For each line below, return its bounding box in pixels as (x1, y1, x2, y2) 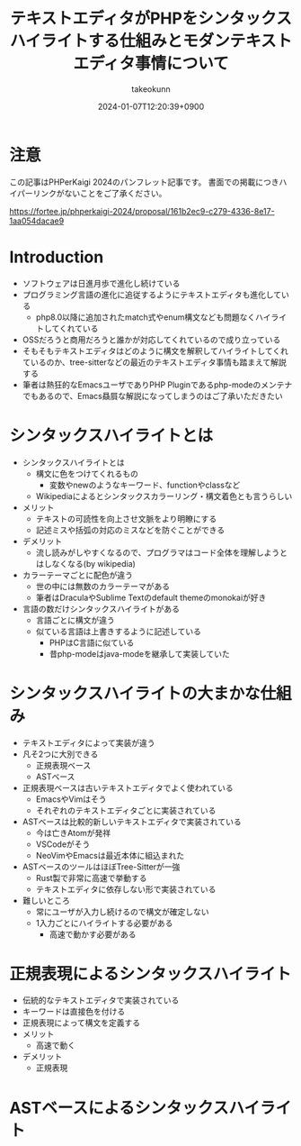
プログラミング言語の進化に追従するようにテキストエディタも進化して (22, 289, 281, 300)
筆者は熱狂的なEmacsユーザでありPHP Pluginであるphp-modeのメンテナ (22, 379, 293, 390)
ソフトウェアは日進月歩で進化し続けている (22, 277, 181, 288)
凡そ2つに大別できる (22, 749, 99, 759)
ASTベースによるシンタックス (9, 1097, 229, 1118)
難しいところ (22, 895, 70, 905)
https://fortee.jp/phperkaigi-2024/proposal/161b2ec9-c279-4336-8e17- (9, 205, 276, 216)
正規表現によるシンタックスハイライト (9, 963, 292, 984)
